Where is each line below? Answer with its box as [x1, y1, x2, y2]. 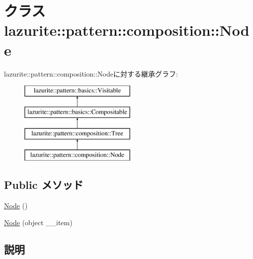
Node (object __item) [4, 217, 73, 227]
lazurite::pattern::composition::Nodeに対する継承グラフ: [4, 68, 178, 79]
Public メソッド [4, 177, 84, 192]
